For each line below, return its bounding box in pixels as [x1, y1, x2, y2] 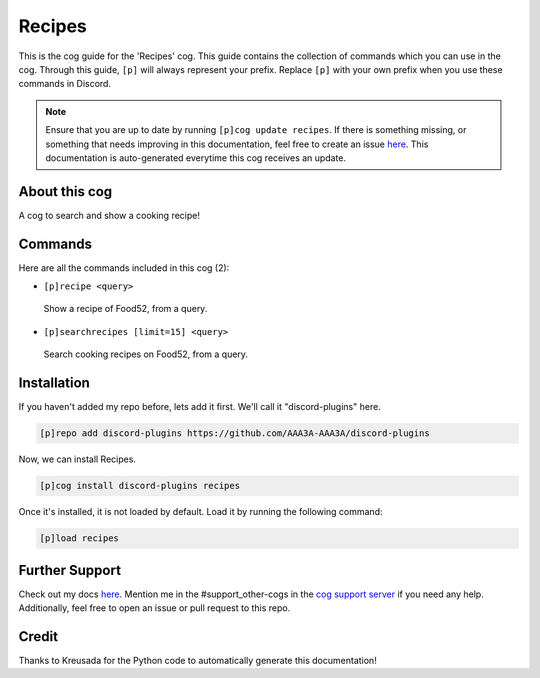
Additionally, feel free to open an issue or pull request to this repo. [18, 601, 291, 614]
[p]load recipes [39, 533, 120, 544]
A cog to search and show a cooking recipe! [18, 209, 200, 221]
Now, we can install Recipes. [18, 453, 137, 465]
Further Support [18, 561, 122, 579]
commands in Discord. [18, 78, 112, 90]
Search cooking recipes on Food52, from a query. [43, 348, 249, 360]
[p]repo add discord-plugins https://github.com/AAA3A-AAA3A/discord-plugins [39, 428, 430, 439]
